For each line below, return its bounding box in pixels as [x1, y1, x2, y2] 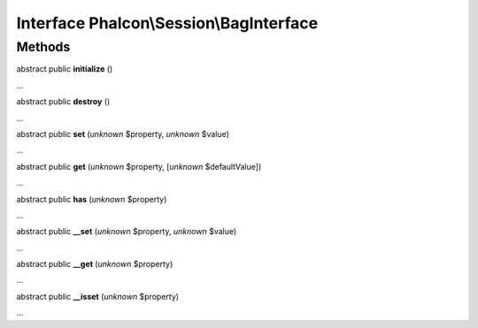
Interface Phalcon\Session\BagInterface [16, 13, 319, 33]
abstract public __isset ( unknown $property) [16, 291, 180, 301]
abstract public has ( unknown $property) [16, 194, 167, 204]
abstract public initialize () [16, 64, 113, 74]
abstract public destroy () [16, 96, 111, 107]
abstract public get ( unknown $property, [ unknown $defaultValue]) [16, 161, 262, 172]
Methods [16, 39, 71, 55]
